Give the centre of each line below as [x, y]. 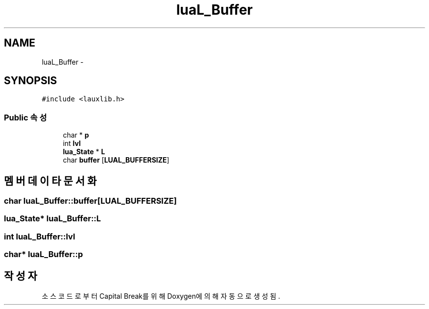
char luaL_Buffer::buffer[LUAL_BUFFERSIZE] [90, 201]
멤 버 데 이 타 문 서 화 [50, 181]
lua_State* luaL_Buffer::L [53, 219]
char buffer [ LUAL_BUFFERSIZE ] [116, 160]
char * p [76, 135]
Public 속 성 [25, 117]
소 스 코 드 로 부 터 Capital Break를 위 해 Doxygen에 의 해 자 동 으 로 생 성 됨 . [161, 296]
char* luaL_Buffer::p [44, 254]
